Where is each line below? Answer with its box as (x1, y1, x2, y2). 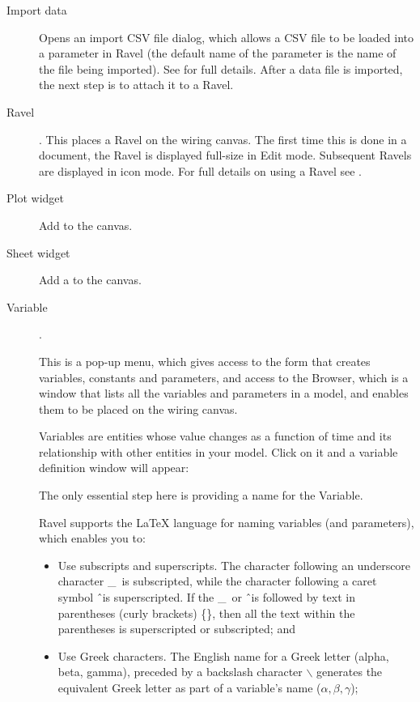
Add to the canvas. (39, 216, 133, 233)
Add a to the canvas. (39, 271, 142, 288)
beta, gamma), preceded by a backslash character (57, 663, 303, 680)
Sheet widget (6, 244, 70, 261)
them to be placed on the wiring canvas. (39, 400, 238, 417)
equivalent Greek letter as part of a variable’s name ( (57, 679, 321, 696)
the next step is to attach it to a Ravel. (39, 76, 234, 93)
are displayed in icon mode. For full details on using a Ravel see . (39, 162, 362, 179)
